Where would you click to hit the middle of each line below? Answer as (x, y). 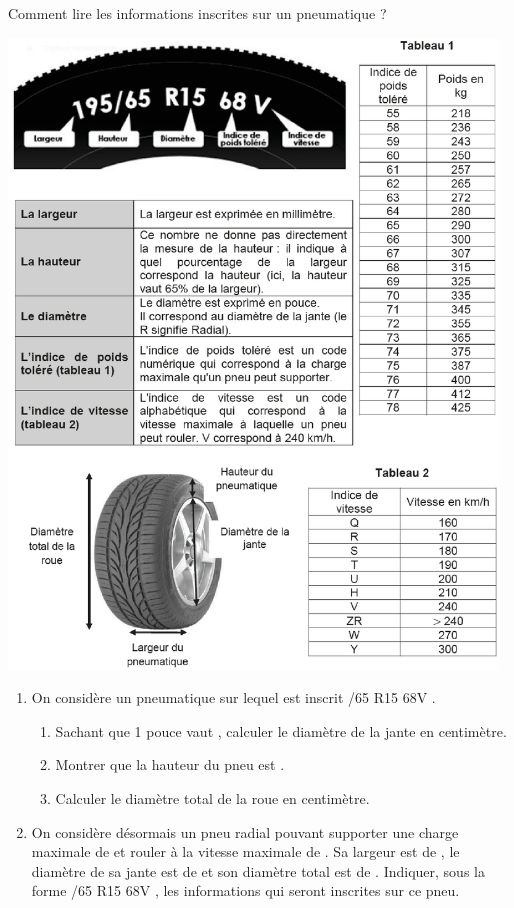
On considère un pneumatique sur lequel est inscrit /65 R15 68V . (233, 697)
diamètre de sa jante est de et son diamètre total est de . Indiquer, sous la (258, 870)
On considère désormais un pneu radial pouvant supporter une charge (245, 831)
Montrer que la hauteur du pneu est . (170, 764)
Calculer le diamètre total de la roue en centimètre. (212, 798)
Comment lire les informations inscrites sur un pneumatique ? (197, 13)
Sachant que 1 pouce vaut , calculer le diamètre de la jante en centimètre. (281, 730)
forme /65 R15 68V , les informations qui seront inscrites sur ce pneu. (245, 890)
